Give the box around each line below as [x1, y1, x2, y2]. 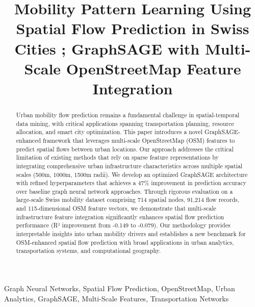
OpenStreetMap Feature [66, 58, 241, 79]
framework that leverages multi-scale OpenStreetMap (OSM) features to [42, 136, 235, 144]
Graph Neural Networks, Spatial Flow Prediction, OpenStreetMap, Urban [4, 283, 235, 294]
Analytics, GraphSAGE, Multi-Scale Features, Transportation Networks [4, 293, 229, 303]
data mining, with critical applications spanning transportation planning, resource [16, 119, 234, 127]
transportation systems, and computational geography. [16, 246, 161, 255]
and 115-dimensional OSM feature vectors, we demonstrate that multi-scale [16, 204, 216, 213]
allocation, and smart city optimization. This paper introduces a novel [16, 127, 203, 136]
